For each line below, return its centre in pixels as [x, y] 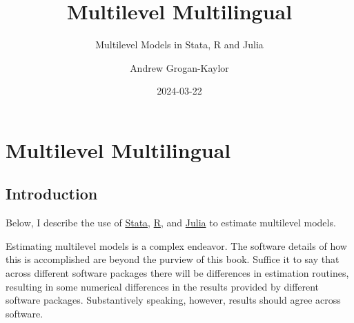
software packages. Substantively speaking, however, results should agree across [173, 300]
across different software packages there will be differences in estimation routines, [177, 273]
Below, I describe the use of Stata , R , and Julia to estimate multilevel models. [171, 223]
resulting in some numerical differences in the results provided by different [163, 286]
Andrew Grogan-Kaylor [179, 67]
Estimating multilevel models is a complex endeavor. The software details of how [176, 245]
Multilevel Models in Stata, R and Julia [179, 45]
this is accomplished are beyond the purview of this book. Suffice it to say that [173, 259]
